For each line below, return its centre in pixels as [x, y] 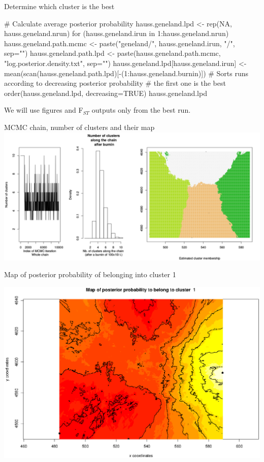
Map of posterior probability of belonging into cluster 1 [90, 274]
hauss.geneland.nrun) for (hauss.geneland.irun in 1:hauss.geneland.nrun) [117, 33]
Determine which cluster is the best [59, 6]
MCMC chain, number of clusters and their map [79, 127]
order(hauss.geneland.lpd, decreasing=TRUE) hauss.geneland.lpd [106, 93]
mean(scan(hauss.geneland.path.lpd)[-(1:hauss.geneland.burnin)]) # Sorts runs [126, 73]
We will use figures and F [44, 110]
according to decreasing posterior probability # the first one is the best [115, 83]
